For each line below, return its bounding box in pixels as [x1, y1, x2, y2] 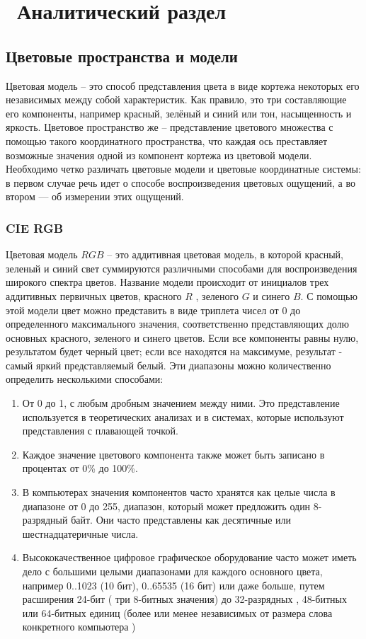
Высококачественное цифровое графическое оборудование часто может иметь [22, 550, 357, 565]
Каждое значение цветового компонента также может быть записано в [22, 447, 325, 461]
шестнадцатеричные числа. [22, 526, 139, 541]
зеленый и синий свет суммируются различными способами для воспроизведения [6, 260, 358, 275]
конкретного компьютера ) [22, 619, 136, 634]
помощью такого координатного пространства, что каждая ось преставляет [6, 133, 328, 148]
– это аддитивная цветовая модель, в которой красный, [107, 247, 343, 262]
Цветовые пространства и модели [6, 45, 238, 67]
